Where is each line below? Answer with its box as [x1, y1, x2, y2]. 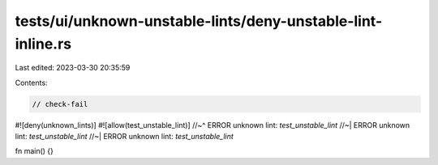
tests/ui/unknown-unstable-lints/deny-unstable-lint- [15, 12, 383, 30]
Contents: [15, 78, 48, 87]
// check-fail [32, 99, 88, 108]
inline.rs [15, 35, 72, 53]
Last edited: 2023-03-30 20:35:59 [15, 63, 131, 73]
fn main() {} [15, 146, 54, 156]
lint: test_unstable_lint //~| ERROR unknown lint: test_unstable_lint [15, 132, 234, 142]
